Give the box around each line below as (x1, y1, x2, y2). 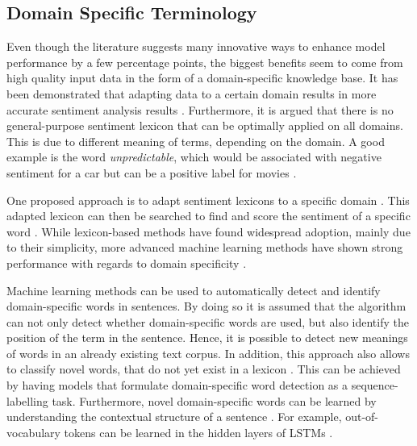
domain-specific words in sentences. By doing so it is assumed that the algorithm (6, 298, 407, 315)
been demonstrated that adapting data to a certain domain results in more (6, 85, 377, 102)
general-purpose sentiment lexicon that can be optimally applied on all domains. (6, 117, 403, 134)
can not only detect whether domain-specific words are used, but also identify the (6, 313, 409, 330)
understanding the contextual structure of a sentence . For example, (6, 408, 342, 425)
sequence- (351, 377, 398, 394)
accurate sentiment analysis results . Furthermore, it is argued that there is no (6, 101, 394, 118)
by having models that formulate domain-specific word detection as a (6, 377, 348, 394)
